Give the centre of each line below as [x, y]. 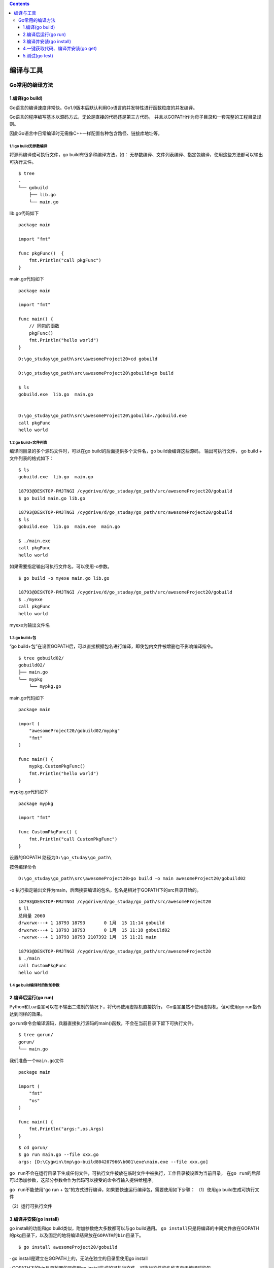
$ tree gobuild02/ [41, 658]
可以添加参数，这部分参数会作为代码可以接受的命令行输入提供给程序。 [83, 1180]
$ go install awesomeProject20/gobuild [68, 1247]
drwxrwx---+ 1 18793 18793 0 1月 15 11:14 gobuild [92, 923]
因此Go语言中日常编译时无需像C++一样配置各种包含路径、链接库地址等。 [86, 133]
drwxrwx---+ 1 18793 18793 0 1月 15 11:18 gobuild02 [94, 930]
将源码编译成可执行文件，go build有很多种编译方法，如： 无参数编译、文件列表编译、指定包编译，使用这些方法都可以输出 [136, 155]
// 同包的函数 [44, 326]
